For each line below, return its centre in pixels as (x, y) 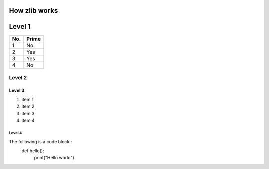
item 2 (28, 106)
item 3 (28, 113)
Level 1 (20, 27)
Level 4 (16, 133)
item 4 (28, 121)
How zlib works (34, 11)
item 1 (28, 100)
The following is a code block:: (41, 141)
